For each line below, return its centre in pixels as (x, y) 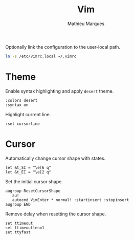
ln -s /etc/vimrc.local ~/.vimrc (41, 56)
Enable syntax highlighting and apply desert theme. (60, 91)
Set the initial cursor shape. (34, 181)
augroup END (18, 204)
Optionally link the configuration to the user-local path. (63, 47)
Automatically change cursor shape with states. (55, 158)
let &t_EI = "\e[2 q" (28, 172)
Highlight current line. (28, 114)
